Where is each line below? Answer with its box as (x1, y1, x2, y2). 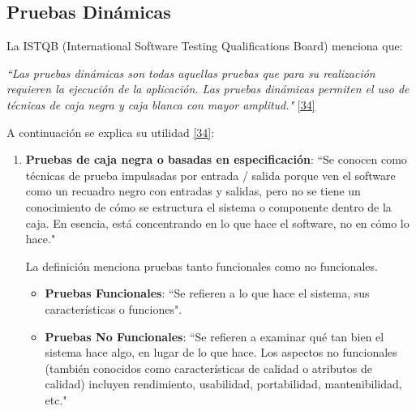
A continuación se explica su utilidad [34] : (6, 123, 215, 140)
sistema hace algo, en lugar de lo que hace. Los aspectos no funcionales (45, 344, 397, 361)
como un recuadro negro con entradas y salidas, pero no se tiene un (25, 182, 361, 199)
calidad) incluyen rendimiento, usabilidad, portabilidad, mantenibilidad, (45, 375, 402, 392)
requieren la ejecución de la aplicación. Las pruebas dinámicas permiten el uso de (6, 80, 410, 97)
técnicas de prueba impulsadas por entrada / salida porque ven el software (25, 166, 396, 183)
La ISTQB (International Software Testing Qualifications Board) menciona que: (6, 37, 403, 54)
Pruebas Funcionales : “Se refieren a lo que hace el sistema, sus (45, 285, 370, 302)
